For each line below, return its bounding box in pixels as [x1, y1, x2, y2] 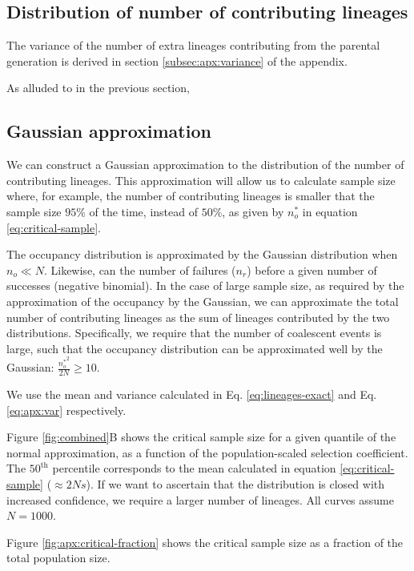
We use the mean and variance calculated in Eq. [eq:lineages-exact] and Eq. [6, 385, 377, 402]
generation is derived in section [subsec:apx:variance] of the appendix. [6, 52, 348, 69]
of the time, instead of [89, 203, 198, 219]
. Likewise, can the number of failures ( [43, 261, 236, 278]
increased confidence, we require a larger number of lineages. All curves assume [6, 491, 394, 508]
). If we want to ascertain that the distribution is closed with [86, 475, 385, 492]
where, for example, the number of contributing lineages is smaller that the [6, 187, 375, 204]
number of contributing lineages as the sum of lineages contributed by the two [6, 308, 390, 325]
